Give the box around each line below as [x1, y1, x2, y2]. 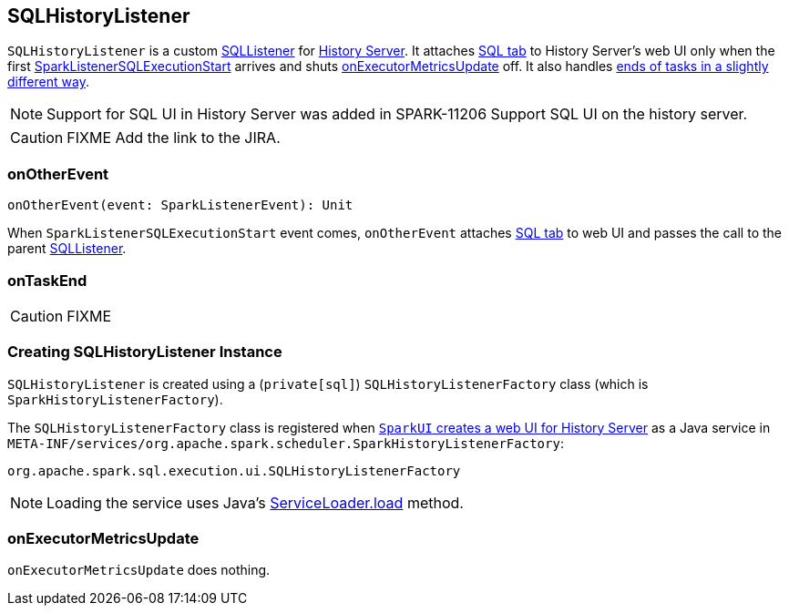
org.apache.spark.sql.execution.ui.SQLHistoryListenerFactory [7, 463, 461, 478]
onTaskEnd [7, 271, 87, 290]
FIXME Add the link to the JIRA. [67, 128, 281, 148]
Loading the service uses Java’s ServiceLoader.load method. [46, 493, 464, 512]
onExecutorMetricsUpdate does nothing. [7, 562, 271, 578]
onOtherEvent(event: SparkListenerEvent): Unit [7, 198, 354, 213]
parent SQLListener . [7, 240, 127, 257]
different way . [7, 74, 89, 90]
